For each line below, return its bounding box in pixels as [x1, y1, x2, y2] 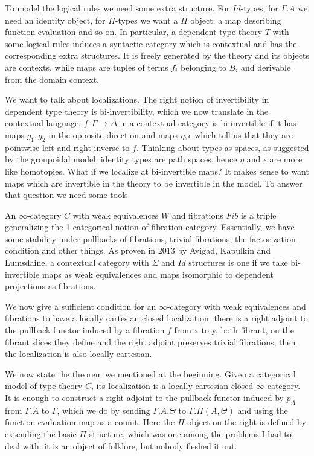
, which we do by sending [57, 403, 150, 416]
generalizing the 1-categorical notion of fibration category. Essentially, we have [5, 220, 295, 233]
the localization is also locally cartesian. [5, 347, 152, 360]
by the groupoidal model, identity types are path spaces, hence [5, 153, 237, 165]
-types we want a [115, 13, 178, 26]
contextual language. [5, 117, 82, 129]
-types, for [240, 2, 278, 14]
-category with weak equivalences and [167, 300, 306, 312]
